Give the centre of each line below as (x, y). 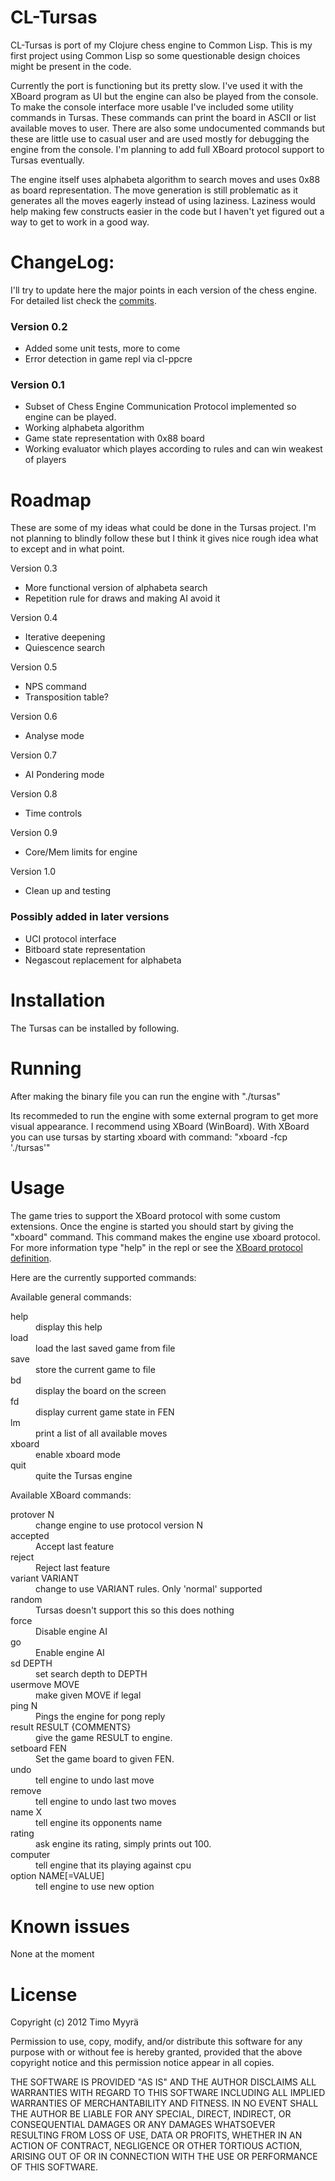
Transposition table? (66, 697)
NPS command (55, 687)
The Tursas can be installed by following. (95, 1028)
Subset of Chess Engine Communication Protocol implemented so (160, 407)
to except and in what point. (67, 549)
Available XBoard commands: (71, 1495)
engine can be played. (70, 417)
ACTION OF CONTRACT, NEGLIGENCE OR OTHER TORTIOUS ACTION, (156, 2146)
